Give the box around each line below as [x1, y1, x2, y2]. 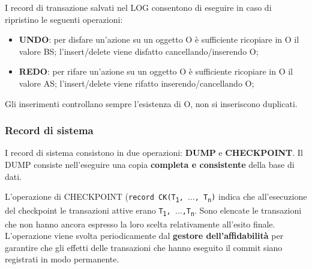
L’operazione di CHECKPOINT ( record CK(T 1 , [5, 190, 184, 203]
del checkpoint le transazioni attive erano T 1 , [5, 203, 171, 217]
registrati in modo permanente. [5, 253, 119, 265]
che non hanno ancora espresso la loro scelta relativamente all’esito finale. [5, 217, 275, 230]
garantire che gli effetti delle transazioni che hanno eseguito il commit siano [5, 241, 283, 253]
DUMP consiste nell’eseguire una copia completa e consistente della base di [5, 158, 295, 170]
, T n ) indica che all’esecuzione [194, 190, 307, 203]
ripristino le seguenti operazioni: [5, 13, 123, 25]
